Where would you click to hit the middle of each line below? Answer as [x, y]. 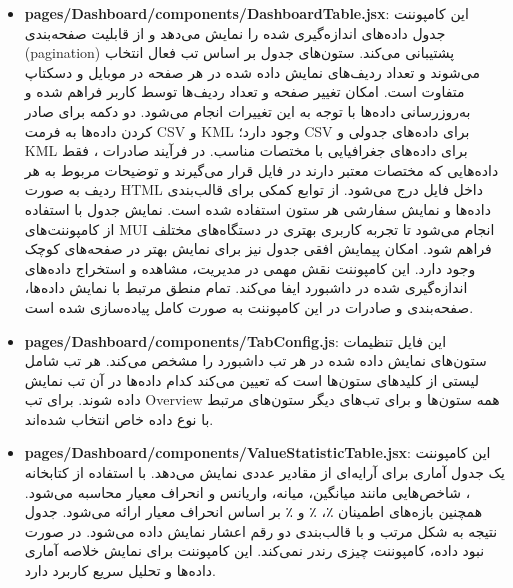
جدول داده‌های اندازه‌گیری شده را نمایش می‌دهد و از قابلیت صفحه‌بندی [235, 32]
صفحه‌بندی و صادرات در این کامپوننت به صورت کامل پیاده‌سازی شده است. [249, 306]
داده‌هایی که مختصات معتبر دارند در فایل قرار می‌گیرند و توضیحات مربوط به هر [261, 169]
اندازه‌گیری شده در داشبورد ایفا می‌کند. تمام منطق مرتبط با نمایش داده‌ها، [246, 287]
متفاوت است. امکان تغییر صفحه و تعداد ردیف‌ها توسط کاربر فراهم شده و [244, 91]
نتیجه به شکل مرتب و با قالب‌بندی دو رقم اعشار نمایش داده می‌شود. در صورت [261, 530]
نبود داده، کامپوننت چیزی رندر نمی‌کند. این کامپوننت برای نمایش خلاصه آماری [254, 550]
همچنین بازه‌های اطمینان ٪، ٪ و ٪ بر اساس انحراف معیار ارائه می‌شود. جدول [253, 511]
